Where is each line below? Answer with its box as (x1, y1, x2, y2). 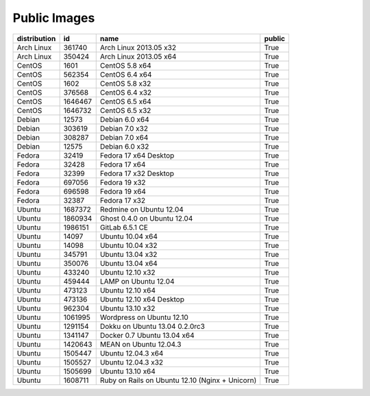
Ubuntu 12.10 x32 (99, 267, 156, 277)
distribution (16, 34, 56, 43)
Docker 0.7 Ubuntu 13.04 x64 (99, 330, 195, 340)
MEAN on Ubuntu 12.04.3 (99, 339, 182, 349)
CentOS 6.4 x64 (99, 69, 152, 79)
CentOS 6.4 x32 (99, 88, 152, 97)
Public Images (12, 10, 95, 25)
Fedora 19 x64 (99, 186, 147, 196)
